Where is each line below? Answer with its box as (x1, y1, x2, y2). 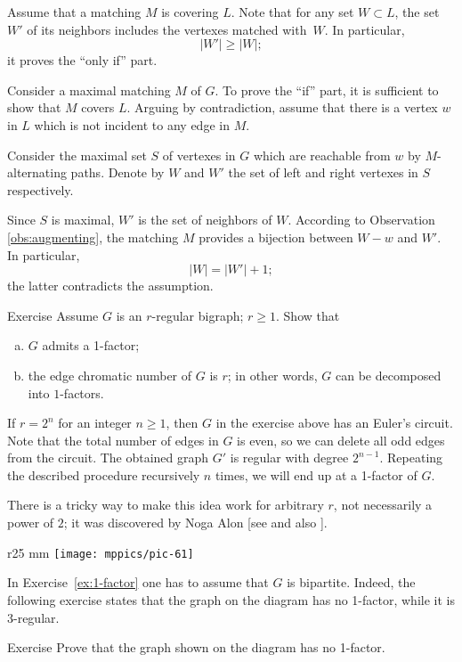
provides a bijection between (199, 227, 353, 246)
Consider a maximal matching (7, 80, 171, 99)
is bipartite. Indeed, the (287, 573, 416, 592)
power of (7, 513, 54, 532)
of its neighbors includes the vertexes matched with (27, 20, 307, 38)
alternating (7, 163, 67, 182)
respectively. (7, 180, 74, 199)
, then (166, 413, 199, 432)
